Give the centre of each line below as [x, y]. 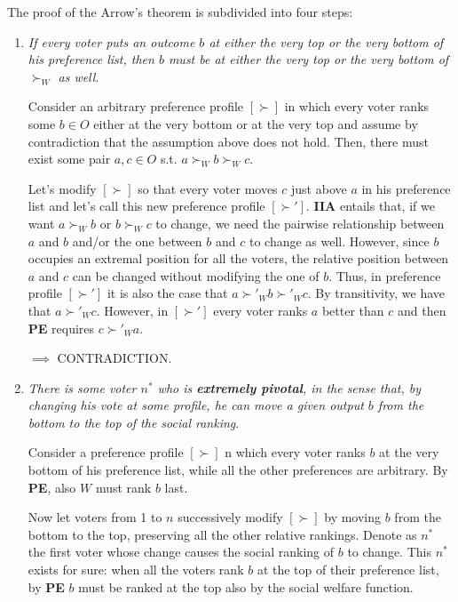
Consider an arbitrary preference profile [136, 106]
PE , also [52, 487]
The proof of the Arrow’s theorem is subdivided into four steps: [180, 12]
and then [422, 310]
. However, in [132, 310]
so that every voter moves [208, 188]
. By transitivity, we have [376, 293]
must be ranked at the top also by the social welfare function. [246, 586]
